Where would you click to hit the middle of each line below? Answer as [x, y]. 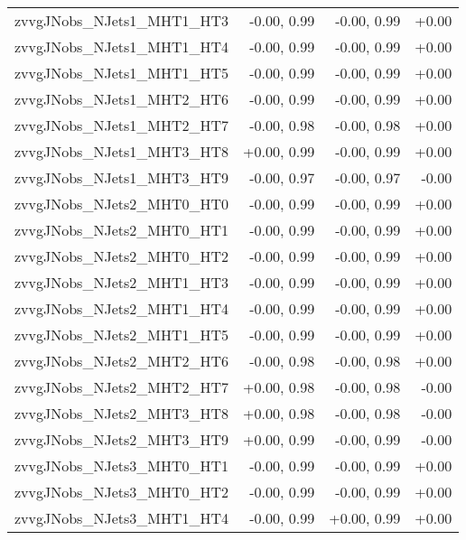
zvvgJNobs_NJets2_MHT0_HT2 [122, 256]
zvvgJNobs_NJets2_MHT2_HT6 [122, 361]
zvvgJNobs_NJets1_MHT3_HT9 [122, 177]
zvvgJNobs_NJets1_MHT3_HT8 [122, 151]
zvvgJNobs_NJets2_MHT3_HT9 [122, 439]
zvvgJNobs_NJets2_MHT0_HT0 [122, 204]
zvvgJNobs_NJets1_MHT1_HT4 [122, 47]
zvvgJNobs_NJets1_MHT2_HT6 [122, 99]
